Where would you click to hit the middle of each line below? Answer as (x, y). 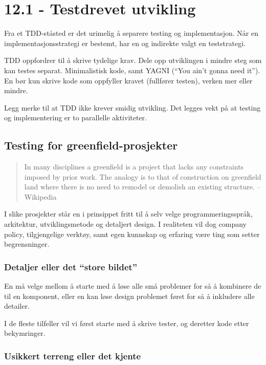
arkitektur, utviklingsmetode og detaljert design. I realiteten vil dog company (126, 224)
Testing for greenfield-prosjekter (91, 145)
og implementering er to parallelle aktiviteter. (75, 117)
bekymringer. (25, 333)
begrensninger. (27, 244)
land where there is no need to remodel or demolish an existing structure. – (142, 187)
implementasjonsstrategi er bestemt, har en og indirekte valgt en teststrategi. (125, 43)
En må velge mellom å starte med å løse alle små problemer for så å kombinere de (133, 286)
